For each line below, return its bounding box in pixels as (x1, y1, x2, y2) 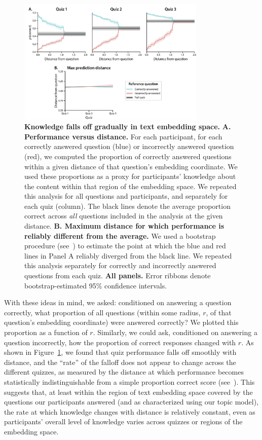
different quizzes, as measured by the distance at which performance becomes (4, 366, 244, 377)
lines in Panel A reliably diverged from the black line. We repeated (24, 250, 232, 261)
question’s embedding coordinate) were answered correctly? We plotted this (4, 317, 239, 327)
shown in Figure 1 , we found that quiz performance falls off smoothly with (4, 347, 237, 357)
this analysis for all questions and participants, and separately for (24, 191, 228, 201)
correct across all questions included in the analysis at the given (24, 210, 223, 221)
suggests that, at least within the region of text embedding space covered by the (4, 386, 253, 397)
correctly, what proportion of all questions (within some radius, (4, 307, 201, 317)
